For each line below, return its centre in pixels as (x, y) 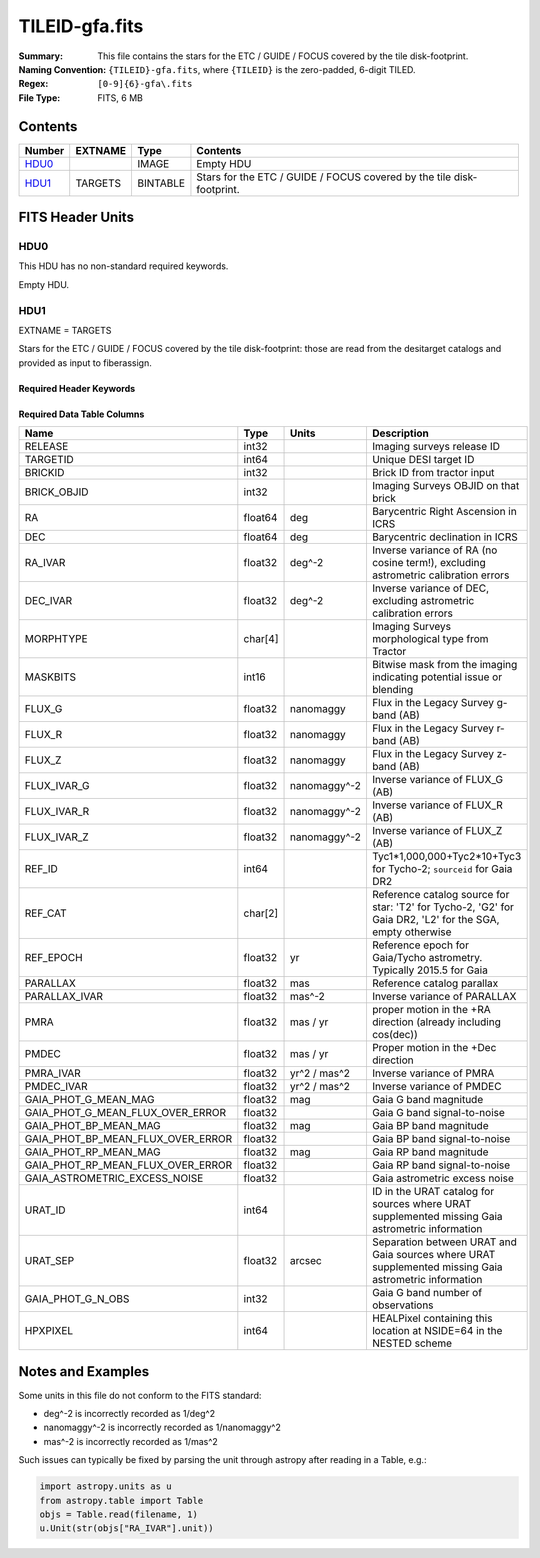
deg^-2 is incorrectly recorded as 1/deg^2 (129, 1413)
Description (400, 433)
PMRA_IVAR (53, 1073)
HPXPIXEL (49, 1331)
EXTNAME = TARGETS (65, 330)
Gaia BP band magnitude (430, 1126)
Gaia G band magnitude (427, 1100)
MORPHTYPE (56, 639)
